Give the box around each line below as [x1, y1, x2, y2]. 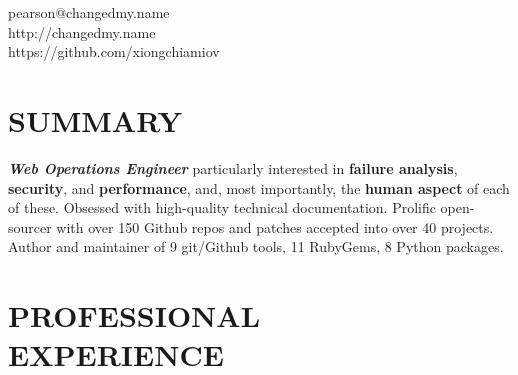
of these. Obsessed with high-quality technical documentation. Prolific [8, 197, 436, 218]
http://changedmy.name [8, 21, 156, 42]
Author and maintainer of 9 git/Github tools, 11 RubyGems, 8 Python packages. [8, 236, 504, 257]
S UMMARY [8, 99, 182, 140]
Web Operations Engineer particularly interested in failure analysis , [8, 157, 458, 178]
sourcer [8, 216, 52, 237]
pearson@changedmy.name [8, 2, 170, 22]
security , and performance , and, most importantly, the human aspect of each [8, 177, 510, 198]
